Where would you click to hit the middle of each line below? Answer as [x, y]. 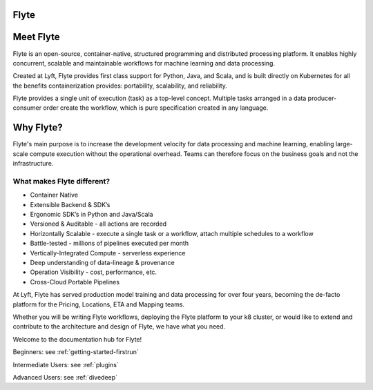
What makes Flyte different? [61, 181]
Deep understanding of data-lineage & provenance [103, 263]
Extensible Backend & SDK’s [70, 204]
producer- [322, 98]
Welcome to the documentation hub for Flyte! [77, 339]
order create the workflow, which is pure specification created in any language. [155, 108]
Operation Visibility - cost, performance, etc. [94, 272]
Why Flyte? [38, 128]
